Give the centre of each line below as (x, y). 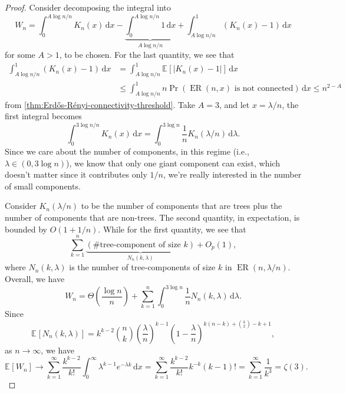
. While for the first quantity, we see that (172, 229)
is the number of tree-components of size (142, 267)
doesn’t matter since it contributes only (76, 174)
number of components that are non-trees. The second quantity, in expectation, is (152, 217)
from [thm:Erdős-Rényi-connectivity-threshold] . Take (100, 104)
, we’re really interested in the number (232, 174)
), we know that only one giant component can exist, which (173, 163)
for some (20, 55)
